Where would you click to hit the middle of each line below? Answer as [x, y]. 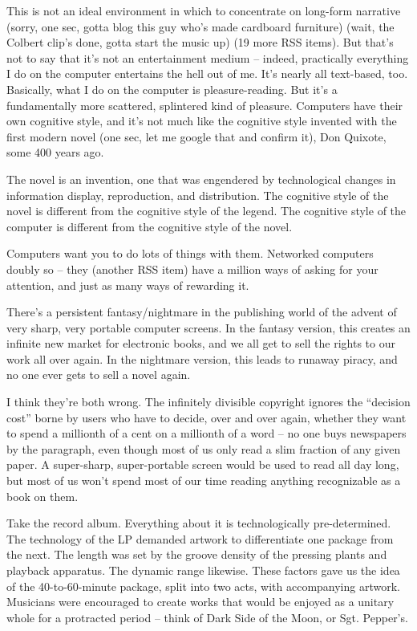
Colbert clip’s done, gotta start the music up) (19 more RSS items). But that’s [200, 42]
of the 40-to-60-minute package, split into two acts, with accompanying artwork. [203, 586]
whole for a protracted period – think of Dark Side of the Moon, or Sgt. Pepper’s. [207, 617]
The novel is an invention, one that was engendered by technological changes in [201, 179]
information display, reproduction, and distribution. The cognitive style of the [198, 195]
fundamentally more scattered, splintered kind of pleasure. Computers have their [205, 105]
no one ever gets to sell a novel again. [99, 375]
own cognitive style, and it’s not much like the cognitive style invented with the [202, 121]
